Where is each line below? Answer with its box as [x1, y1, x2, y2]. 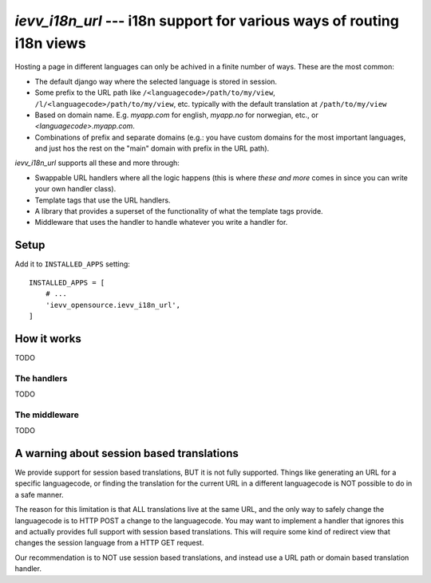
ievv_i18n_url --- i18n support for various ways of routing [14, 12, 399, 30]
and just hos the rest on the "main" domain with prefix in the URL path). [34, 144, 270, 153]
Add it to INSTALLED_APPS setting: [14, 259, 131, 269]
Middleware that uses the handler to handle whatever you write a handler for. [34, 218, 288, 227]
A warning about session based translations [14, 447, 239, 460]
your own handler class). [34, 184, 117, 194]
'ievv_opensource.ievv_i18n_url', [45, 300, 181, 309]
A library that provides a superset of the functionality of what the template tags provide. [34, 207, 323, 216]
